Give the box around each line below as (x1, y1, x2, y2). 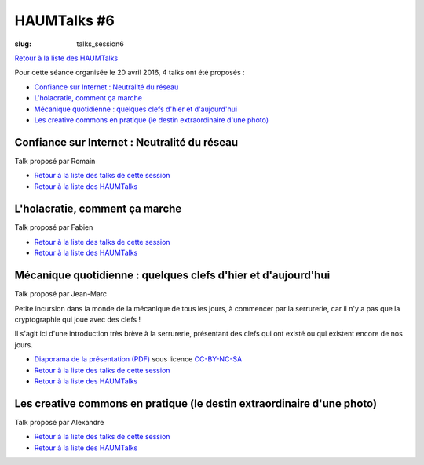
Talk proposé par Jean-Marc (14, 289, 108, 299)
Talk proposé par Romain (14, 156, 96, 165)
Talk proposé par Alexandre (14, 417, 104, 427)
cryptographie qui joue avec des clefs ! (14, 314, 141, 324)
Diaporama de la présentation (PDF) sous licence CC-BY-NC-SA (34, 354, 243, 364)
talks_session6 (76, 39, 125, 49)
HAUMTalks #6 (14, 12, 115, 29)
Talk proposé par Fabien (14, 223, 93, 232)
